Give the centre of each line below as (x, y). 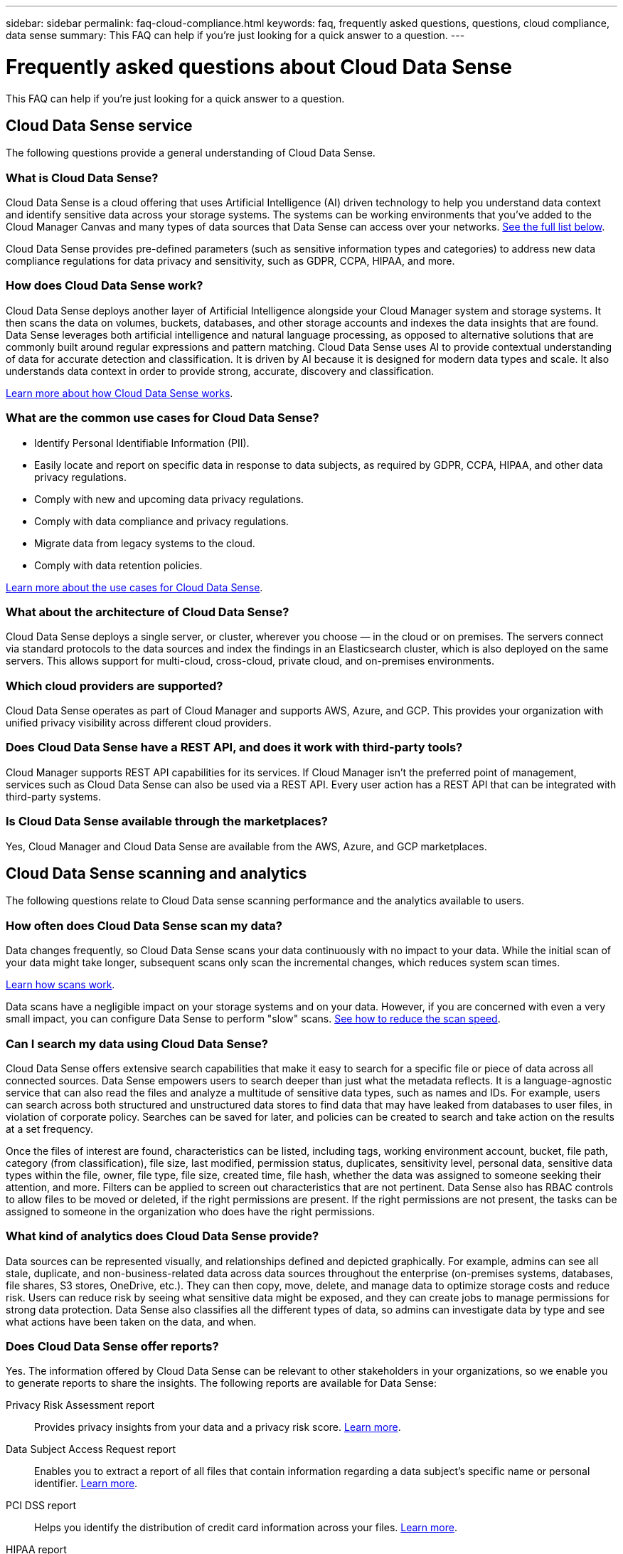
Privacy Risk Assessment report (80, 1405)
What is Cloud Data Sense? (82, 178)
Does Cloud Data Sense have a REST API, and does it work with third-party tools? (234, 747)
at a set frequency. (49, 1128)
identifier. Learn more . (86, 1484)
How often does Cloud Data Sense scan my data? (144, 925)
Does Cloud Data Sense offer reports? (112, 1347)
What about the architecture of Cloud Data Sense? (148, 612)
